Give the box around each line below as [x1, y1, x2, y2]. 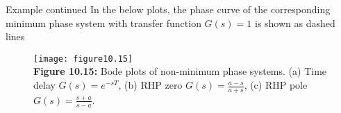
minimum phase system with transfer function [6, 15, 201, 30]
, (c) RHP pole [244, 78, 308, 92]
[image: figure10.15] [33, 53, 133, 64]
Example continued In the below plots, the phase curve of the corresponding [6, 2, 331, 16]
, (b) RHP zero [118, 78, 183, 92]
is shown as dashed [254, 15, 335, 30]
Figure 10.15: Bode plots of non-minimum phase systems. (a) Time [33, 64, 327, 78]
